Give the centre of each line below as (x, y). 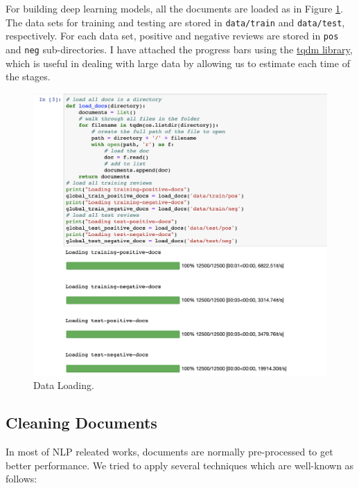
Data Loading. (64, 385)
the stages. (28, 76)
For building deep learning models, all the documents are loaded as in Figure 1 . (174, 8)
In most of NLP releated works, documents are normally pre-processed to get (169, 451)
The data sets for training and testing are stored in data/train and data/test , (175, 22)
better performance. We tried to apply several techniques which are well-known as (180, 465)
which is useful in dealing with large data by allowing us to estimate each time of (178, 63)
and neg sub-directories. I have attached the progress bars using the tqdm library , (179, 49)
